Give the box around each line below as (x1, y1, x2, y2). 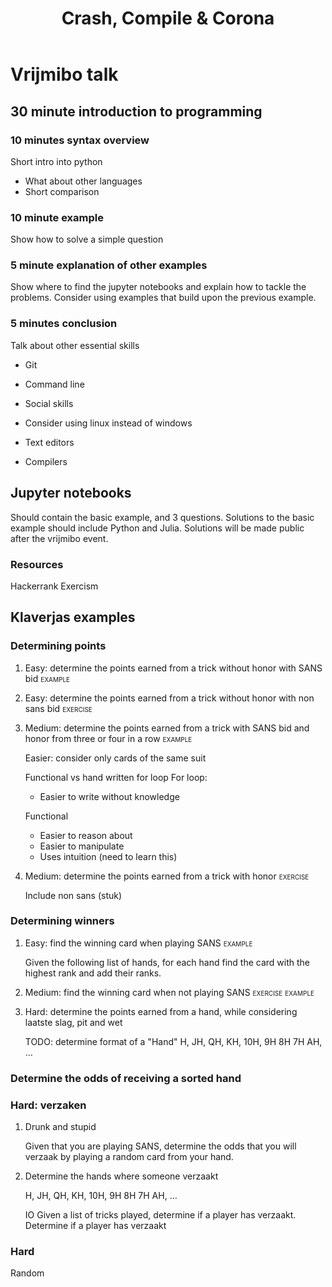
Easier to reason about (39, 829, 133, 841)
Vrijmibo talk (10, 63, 119, 86)
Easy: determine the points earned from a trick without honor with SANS (24, 662, 323, 674)
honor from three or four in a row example (24, 732, 193, 744)
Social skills (24, 397, 74, 409)
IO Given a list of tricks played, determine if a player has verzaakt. (24, 1209, 297, 1221)
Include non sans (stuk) (24, 889, 123, 901)
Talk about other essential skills (10, 339, 140, 351)
